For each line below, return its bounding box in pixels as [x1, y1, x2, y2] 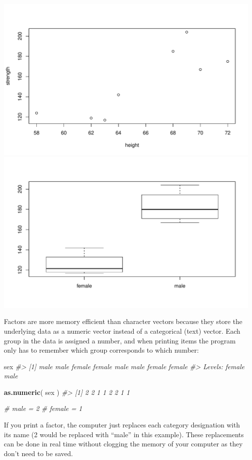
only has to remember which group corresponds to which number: [4, 345, 199, 355]
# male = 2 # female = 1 [4, 403, 82, 413]
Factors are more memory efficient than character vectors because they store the [4, 316, 242, 326]
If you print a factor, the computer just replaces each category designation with [4, 420, 240, 430]
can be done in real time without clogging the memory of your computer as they [4, 439, 243, 449]
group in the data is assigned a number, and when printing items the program [4, 335, 236, 345]
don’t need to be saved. [4, 448, 73, 458]
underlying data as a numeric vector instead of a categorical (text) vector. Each [4, 325, 240, 336]
